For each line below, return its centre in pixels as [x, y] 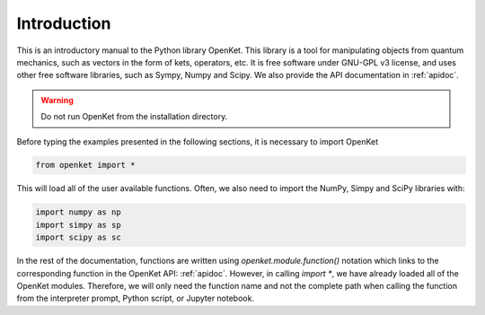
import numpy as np [78, 212]
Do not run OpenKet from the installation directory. [134, 117]
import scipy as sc [78, 237]
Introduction [64, 23]
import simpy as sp [78, 225]
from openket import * [85, 165]
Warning [57, 100]
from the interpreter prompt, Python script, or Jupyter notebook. [136, 298]
